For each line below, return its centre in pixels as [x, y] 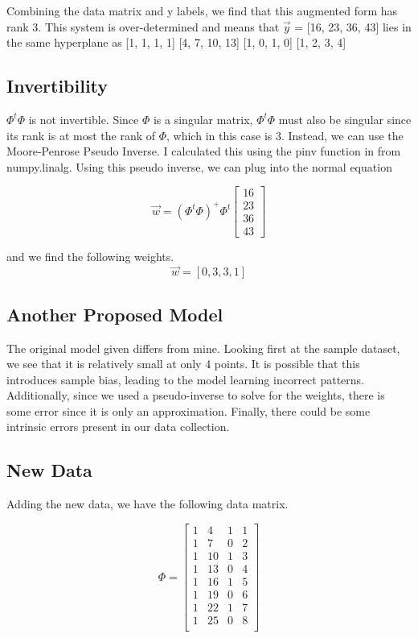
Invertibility [57, 86]
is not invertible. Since [84, 119]
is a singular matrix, [203, 119]
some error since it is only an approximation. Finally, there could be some [189, 410]
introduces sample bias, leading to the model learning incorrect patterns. [186, 379]
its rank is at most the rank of [81, 135]
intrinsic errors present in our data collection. [118, 427]
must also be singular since [345, 119]
